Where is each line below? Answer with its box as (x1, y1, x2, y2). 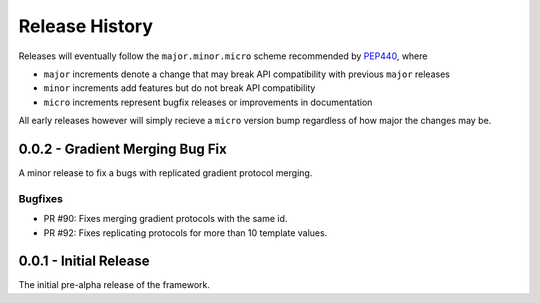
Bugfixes (18, 191, 64, 205)
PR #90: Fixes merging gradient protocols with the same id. (43, 213, 288, 225)
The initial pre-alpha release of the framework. (18, 279, 210, 291)
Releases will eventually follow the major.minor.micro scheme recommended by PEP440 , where (18, 50, 428, 62)
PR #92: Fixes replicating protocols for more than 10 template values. (43, 226, 328, 239)
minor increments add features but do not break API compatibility (43, 82, 316, 94)
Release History (18, 15, 154, 37)
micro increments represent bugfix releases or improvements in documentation (43, 96, 373, 108)
